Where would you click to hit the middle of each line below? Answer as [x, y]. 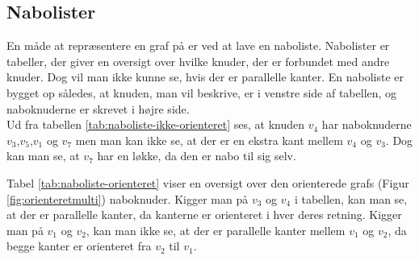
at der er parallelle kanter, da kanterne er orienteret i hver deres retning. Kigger [204, 215]
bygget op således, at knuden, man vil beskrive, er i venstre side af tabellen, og [202, 92]
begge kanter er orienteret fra [79, 246]
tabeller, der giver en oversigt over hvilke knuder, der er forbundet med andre [198, 61]
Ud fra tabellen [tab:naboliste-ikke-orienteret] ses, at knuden [156, 124]
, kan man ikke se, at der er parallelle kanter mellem [216, 230]
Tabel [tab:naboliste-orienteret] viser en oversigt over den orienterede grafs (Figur [208, 182]
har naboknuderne [367, 124]
